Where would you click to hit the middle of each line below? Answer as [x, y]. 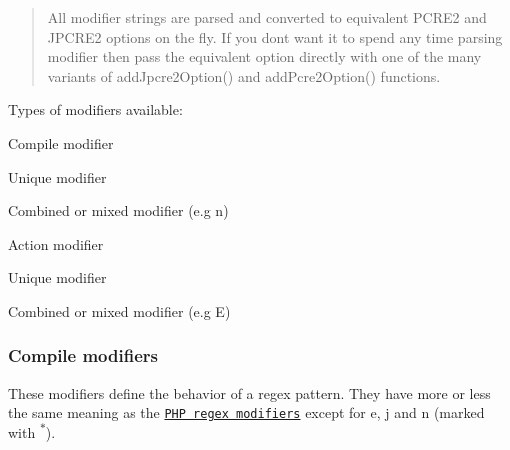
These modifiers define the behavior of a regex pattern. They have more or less [249, 392]
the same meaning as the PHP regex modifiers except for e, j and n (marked [246, 412]
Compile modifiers [83, 355]
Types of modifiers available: [95, 109]
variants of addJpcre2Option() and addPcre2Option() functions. [244, 75]
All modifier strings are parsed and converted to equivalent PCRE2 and [267, 17]
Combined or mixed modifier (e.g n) [118, 210]
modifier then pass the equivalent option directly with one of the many [264, 56]
